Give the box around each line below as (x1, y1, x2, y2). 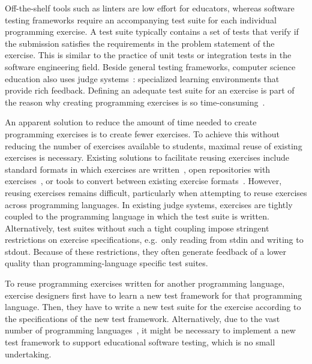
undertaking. (5, 347, 52, 360)
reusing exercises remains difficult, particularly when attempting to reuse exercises (5, 186, 307, 198)
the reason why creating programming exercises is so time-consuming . (5, 95, 265, 108)
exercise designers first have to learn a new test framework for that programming (5, 288, 302, 301)
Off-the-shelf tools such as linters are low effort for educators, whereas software (5, 2, 295, 14)
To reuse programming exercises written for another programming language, (5, 277, 285, 290)
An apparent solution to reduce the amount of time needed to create (5, 116, 257, 128)
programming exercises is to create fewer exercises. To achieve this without (5, 127, 280, 140)
